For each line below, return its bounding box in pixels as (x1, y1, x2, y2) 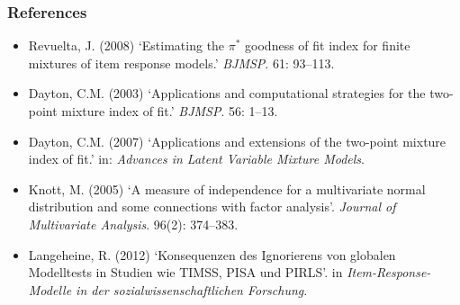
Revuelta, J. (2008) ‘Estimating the (28, 36, 225, 55)
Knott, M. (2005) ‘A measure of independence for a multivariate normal (28, 179, 426, 198)
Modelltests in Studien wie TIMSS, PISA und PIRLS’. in (28, 263, 343, 282)
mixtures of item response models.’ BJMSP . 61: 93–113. (28, 53, 335, 72)
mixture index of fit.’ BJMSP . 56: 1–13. (61, 102, 278, 120)
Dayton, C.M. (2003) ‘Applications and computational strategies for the (28, 84, 426, 103)
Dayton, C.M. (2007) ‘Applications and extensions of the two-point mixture (28, 131, 446, 150)
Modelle (28, 280, 72, 299)
